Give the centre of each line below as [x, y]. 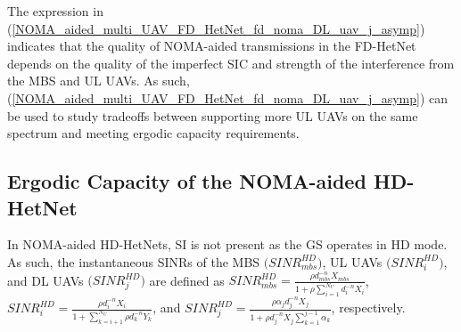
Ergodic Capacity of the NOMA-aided [187, 181]
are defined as [187, 280]
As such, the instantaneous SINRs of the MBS [134, 261]
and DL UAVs [45, 280]
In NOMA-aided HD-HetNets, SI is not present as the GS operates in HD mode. [227, 244]
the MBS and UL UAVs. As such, [99, 81]
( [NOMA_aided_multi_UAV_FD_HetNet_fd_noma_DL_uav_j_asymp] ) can [228, 97]
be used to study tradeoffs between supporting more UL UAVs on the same [213, 115]
